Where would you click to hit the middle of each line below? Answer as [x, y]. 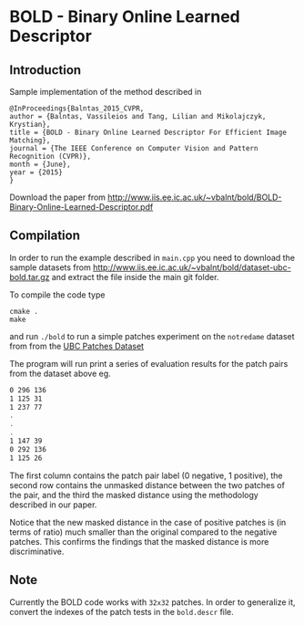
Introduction [46, 70]
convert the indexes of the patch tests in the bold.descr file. [122, 611]
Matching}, [30, 141]
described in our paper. [53, 505]
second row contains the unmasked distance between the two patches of [147, 485]
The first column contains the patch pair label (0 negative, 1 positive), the [147, 475]
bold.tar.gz [30, 276]
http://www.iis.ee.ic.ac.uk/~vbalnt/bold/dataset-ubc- [192, 267]
